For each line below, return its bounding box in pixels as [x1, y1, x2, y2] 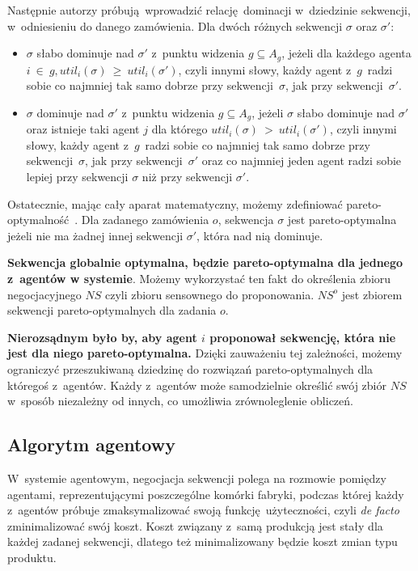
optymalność [7, 211, 70, 228]
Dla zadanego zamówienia [81, 211, 209, 228]
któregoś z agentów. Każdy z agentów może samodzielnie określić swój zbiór [7, 376, 386, 393]
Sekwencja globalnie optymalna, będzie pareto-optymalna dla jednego [7, 254, 403, 271]
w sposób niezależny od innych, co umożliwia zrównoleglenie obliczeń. [7, 392, 353, 409]
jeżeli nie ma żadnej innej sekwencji [7, 226, 184, 243]
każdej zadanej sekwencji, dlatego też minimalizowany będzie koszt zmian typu [7, 533, 398, 550]
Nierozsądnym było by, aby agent [7, 328, 197, 345]
